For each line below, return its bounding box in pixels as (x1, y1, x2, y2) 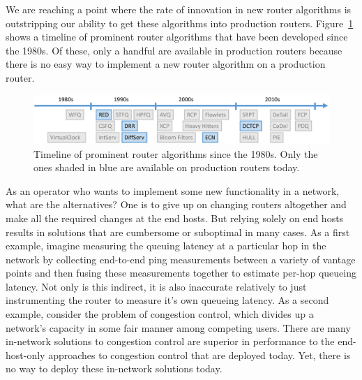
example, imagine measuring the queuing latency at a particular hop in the (6, 238, 326, 253)
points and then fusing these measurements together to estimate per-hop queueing (6, 265, 357, 280)
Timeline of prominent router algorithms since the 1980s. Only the (33, 146, 318, 161)
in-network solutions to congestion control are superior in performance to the (6, 334, 335, 349)
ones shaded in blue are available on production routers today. (33, 160, 300, 175)
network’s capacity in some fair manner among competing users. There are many (6, 320, 351, 335)
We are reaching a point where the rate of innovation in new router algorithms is (6, 2, 352, 16)
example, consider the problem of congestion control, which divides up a (6, 307, 314, 321)
